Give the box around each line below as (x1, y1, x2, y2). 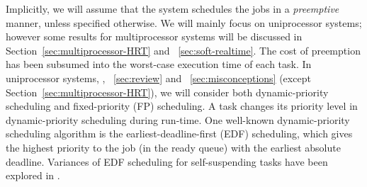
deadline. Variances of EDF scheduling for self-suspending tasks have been (6, 154, 328, 169)
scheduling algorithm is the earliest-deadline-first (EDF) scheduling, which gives (6, 126, 353, 141)
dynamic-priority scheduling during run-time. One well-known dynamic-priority (6, 112, 350, 127)
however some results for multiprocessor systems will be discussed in (6, 29, 303, 44)
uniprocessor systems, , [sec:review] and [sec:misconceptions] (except (6, 70, 311, 85)
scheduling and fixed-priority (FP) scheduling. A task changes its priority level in (6, 98, 358, 113)
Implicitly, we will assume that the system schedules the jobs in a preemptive (6, 1, 339, 16)
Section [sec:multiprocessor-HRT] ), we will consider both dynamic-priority (6, 84, 329, 99)
